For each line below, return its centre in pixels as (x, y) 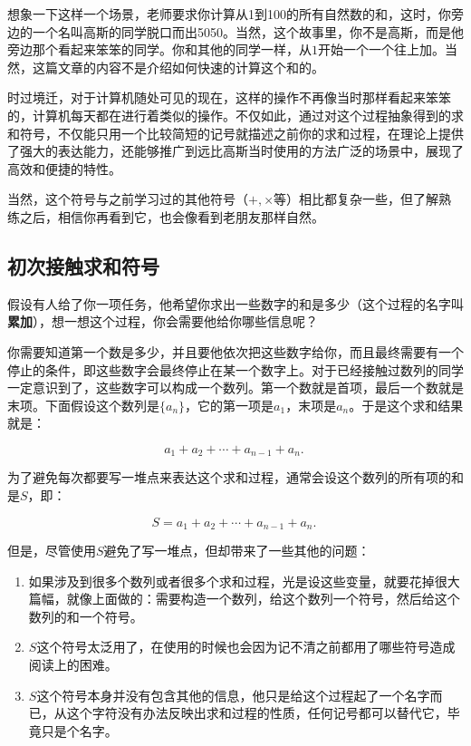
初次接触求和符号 (83, 265)
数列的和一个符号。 (86, 616)
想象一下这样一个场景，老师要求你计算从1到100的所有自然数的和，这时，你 (229, 14)
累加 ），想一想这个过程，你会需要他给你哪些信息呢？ (163, 321)
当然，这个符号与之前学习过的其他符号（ (128, 199)
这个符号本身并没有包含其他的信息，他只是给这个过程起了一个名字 (233, 695)
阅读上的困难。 (73, 664)
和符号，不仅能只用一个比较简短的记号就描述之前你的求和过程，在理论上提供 (235, 133)
